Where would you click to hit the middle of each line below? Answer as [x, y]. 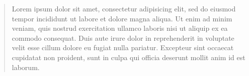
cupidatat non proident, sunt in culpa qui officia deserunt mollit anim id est [129, 57]
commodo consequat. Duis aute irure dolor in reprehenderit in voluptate [123, 38]
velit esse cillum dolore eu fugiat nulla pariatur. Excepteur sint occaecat [123, 47]
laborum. [26, 67]
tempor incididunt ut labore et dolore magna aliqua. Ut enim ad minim [122, 18]
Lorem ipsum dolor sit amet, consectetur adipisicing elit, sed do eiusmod [124, 8]
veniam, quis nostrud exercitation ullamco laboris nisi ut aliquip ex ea [120, 28]
